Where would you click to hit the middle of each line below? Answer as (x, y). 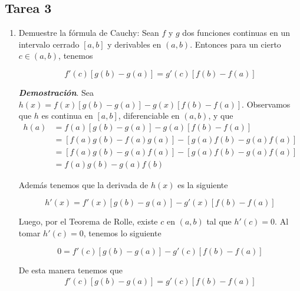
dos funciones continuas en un (236, 33)
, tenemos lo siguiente (122, 233)
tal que (219, 221)
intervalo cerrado (49, 44)
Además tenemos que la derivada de (83, 184)
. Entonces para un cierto (235, 44)
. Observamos (266, 104)
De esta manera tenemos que (70, 270)
